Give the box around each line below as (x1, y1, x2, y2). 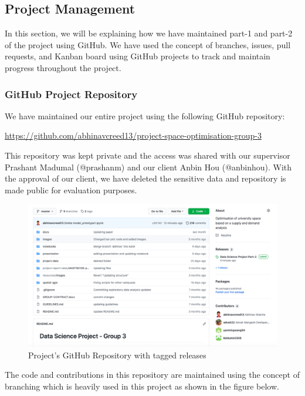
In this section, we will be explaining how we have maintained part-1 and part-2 (5, 27, 293, 39)
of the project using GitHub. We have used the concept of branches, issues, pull (5, 38, 291, 51)
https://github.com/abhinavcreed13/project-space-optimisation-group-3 (5, 129, 262, 142)
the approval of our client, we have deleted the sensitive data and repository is (5, 172, 286, 184)
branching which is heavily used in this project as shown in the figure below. (5, 380, 279, 392)
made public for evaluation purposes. (5, 183, 137, 196)
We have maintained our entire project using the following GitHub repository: (5, 109, 285, 122)
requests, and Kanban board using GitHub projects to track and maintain (5, 50, 270, 62)
